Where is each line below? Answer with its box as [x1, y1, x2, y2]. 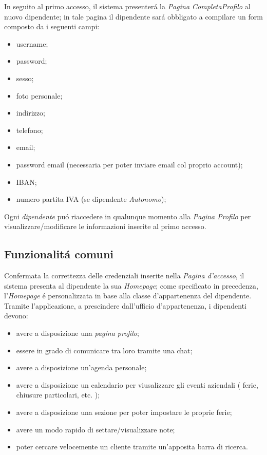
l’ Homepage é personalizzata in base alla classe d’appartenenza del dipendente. [4, 290, 252, 301]
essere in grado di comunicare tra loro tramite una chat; [16, 345, 193, 355]
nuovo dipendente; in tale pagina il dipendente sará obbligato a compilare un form [4, 11, 263, 22]
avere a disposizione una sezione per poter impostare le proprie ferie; [16, 407, 232, 418]
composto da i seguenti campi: [4, 21, 100, 32]
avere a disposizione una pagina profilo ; [16, 328, 139, 338]
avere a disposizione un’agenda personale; [16, 362, 147, 373]
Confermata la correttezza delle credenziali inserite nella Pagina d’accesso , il [4, 270, 244, 281]
